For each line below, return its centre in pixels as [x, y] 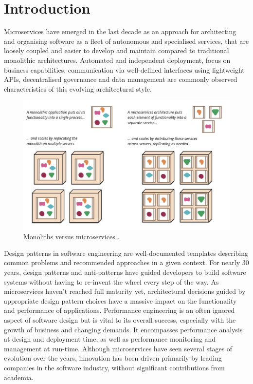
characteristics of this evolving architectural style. [78, 88]
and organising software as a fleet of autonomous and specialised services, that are [126, 41]
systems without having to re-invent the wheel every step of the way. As [111, 281]
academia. [19, 377]
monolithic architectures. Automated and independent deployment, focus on [117, 60]
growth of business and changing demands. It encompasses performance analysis [123, 329]
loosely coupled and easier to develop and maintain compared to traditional [117, 50]
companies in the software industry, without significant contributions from [115, 367]
